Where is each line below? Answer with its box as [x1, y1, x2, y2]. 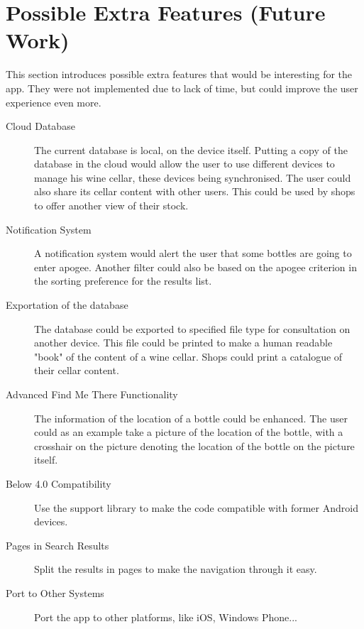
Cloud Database [6, 119, 75, 133]
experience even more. [6, 94, 101, 109]
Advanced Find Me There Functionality [6, 387, 178, 401]
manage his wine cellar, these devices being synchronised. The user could [34, 170, 351, 185]
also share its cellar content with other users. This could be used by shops [34, 184, 355, 199]
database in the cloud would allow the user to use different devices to [34, 156, 335, 171]
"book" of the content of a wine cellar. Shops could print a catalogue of [34, 349, 343, 363]
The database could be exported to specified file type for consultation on [34, 321, 351, 336]
